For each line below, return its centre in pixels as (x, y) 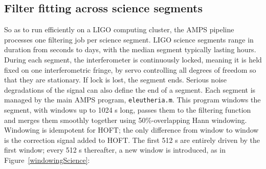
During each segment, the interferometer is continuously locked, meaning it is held (133, 59)
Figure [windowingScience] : (47, 160)
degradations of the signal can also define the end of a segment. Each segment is (130, 89)
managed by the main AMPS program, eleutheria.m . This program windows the (132, 100)
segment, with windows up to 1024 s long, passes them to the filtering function (128, 110)
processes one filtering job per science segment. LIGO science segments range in (129, 39)
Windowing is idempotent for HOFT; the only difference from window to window (131, 130)
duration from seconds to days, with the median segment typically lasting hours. (130, 49)
